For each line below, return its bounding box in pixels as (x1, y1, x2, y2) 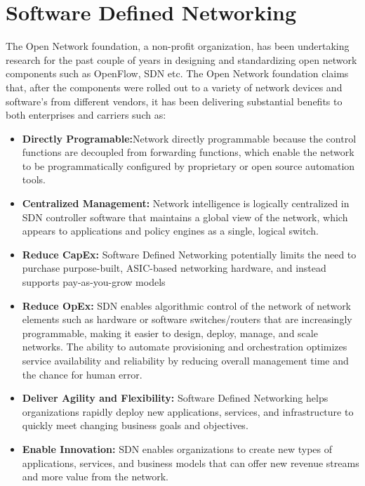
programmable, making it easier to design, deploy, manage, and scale (22, 325, 318, 340)
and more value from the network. (22, 469, 168, 484)
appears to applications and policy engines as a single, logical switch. (22, 223, 319, 238)
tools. (22, 172, 46, 187)
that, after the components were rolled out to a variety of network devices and (6, 79, 343, 94)
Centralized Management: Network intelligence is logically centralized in (22, 196, 350, 211)
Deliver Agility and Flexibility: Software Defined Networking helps (22, 390, 328, 405)
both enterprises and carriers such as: (6, 107, 166, 122)
